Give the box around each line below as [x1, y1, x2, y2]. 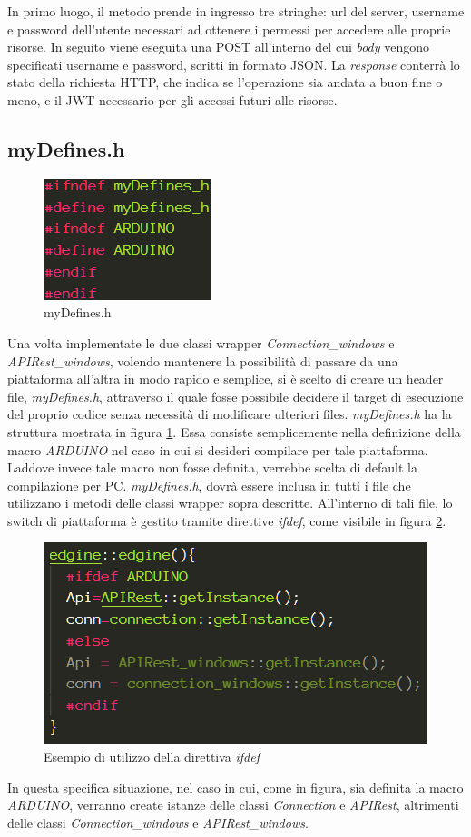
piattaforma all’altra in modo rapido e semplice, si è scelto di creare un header [7, 369, 444, 388]
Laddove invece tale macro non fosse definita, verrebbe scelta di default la [7, 458, 418, 477]
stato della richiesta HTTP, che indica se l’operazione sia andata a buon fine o [7, 73, 443, 92]
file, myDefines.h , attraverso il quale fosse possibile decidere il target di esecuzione [7, 386, 464, 405]
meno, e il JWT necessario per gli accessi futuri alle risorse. [7, 90, 338, 109]
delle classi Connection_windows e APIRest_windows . [7, 813, 309, 832]
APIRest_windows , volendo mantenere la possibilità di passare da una [7, 351, 398, 370]
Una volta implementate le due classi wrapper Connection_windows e [7, 333, 395, 352]
